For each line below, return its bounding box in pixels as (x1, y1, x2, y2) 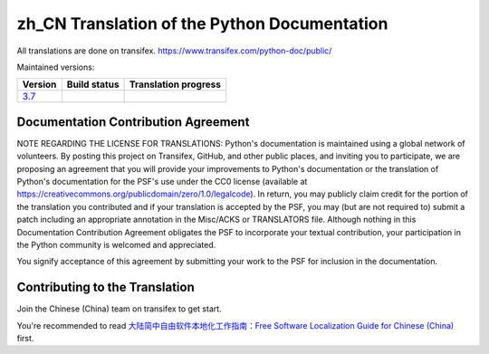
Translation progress (129, 78, 222, 91)
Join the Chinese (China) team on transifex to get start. (16, 303, 222, 314)
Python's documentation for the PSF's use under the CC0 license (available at (16, 177, 308, 187)
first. (16, 333, 34, 344)
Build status (66, 78, 120, 91)
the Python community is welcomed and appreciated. (16, 239, 216, 250)
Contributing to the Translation (16, 280, 195, 295)
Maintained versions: (16, 62, 95, 72)
